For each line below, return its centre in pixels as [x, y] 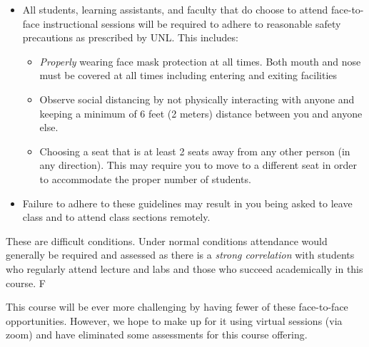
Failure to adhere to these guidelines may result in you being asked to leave [187, 203]
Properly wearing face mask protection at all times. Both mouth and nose [200, 61]
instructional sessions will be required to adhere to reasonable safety [192, 23]
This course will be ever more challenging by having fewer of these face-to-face [177, 307]
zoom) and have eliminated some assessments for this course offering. [157, 335]
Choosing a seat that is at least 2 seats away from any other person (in [195, 151]
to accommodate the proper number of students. [145, 178]
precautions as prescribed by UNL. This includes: [130, 37]
